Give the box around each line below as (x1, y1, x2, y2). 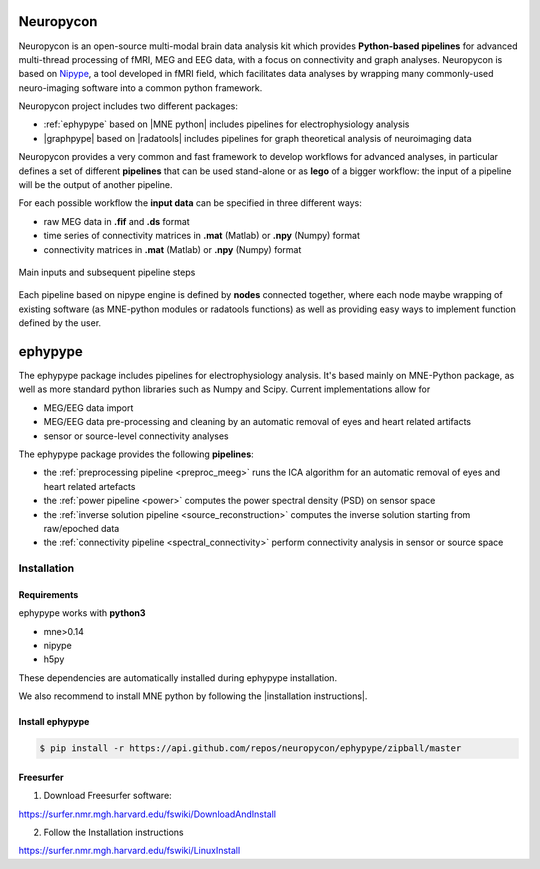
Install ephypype (18, 716, 90, 728)
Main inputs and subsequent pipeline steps (18, 266, 196, 278)
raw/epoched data (43, 522, 120, 534)
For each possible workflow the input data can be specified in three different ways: (18, 197, 362, 209)
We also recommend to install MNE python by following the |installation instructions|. (18, 690, 368, 702)
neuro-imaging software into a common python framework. (18, 81, 263, 94)
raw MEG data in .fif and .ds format (43, 215, 190, 227)
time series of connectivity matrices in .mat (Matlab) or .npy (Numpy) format (43, 230, 360, 242)
